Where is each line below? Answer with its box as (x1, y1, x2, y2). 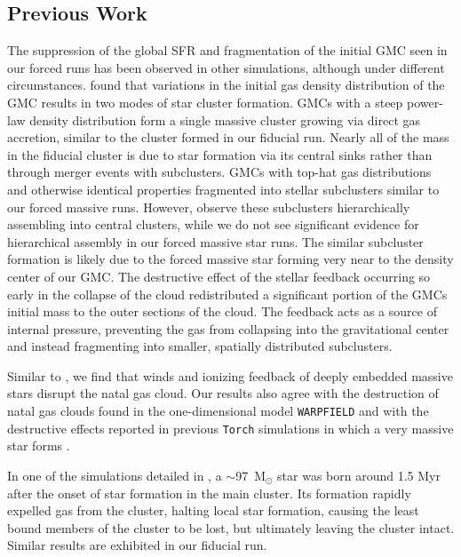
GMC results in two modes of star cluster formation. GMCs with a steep (7, 92, 403, 111)
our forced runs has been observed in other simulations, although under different (7, 58, 445, 76)
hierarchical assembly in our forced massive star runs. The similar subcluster (7, 232, 424, 251)
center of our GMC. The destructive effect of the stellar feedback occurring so (7, 267, 431, 285)
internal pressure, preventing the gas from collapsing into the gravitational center (7, 319, 449, 338)
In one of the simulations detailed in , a (7, 465, 222, 484)
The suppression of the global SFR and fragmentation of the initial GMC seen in (7, 41, 448, 60)
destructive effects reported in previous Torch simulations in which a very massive (7, 418, 454, 437)
